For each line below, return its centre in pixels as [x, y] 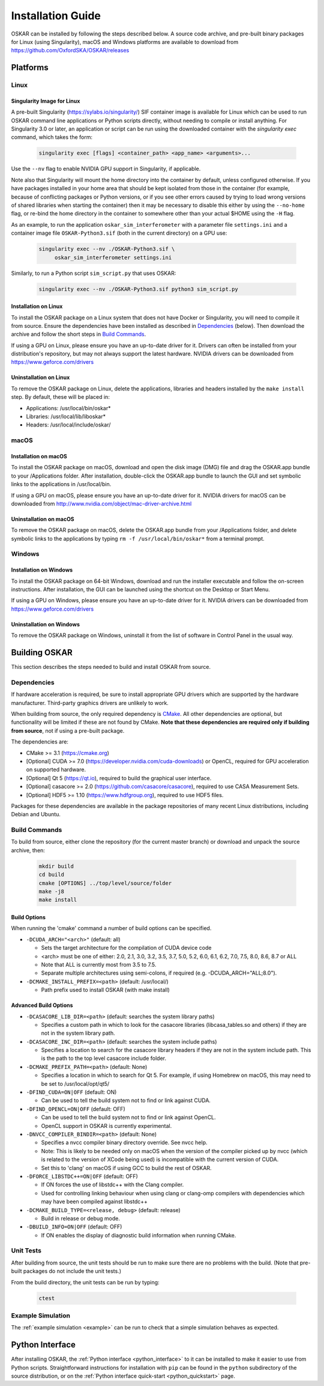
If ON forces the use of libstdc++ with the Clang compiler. [112, 1184]
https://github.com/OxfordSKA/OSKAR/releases [70, 51]
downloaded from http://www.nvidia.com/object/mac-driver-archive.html [101, 504]
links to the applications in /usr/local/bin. [61, 484]
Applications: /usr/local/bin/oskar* [68, 408]
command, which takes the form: [52, 137]
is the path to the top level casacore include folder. [103, 1058]
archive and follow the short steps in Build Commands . [79, 334]
